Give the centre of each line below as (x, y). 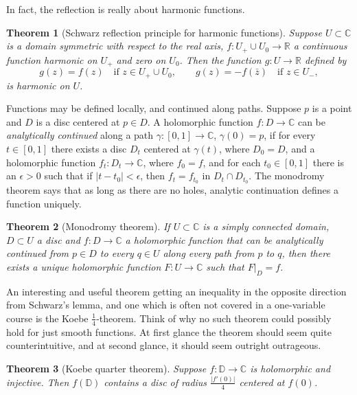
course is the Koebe (47, 318)
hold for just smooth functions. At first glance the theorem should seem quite (169, 331)
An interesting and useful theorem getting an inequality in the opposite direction (176, 291)
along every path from (209, 253)
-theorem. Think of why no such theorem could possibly (214, 318)
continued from (38, 253)
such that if (68, 176)
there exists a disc (89, 148)
